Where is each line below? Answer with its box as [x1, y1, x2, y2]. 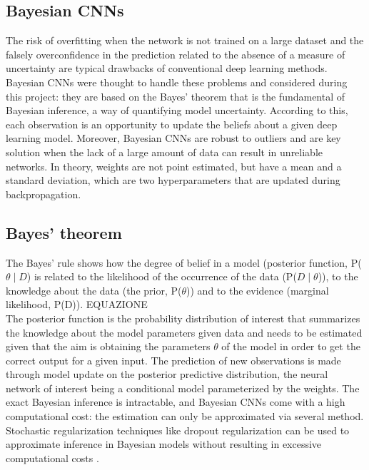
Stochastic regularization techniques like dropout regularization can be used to [6, 422, 350, 437]
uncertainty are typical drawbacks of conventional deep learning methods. [6, 61, 328, 76]
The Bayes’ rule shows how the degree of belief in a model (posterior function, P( [6, 255, 362, 270]
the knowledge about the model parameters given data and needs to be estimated [6, 325, 363, 339]
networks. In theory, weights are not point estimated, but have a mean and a [6, 158, 342, 173]
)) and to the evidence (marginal [186, 282, 329, 297]
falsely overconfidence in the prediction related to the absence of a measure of [6, 46, 345, 61]
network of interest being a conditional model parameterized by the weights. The [6, 380, 360, 395]
